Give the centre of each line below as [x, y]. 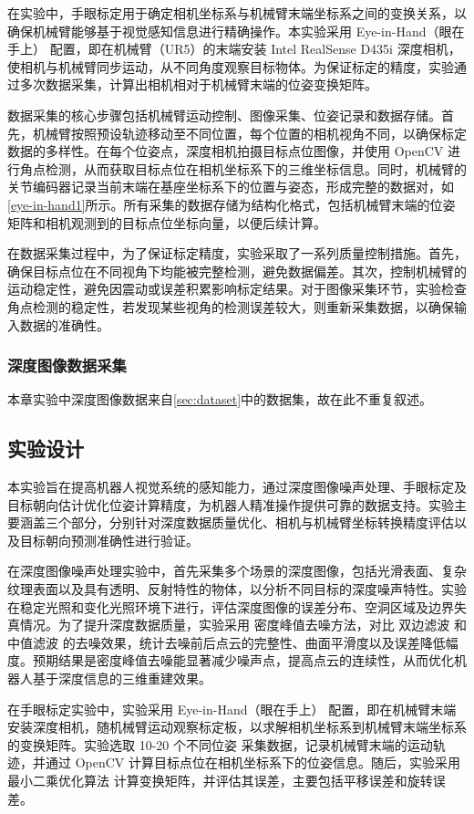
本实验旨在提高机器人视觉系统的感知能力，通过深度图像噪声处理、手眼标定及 [237, 487]
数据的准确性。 [64, 324]
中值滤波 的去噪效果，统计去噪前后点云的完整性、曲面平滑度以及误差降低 [227, 642]
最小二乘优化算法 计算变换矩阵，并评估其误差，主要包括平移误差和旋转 [220, 781]
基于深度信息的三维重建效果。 [122, 678]
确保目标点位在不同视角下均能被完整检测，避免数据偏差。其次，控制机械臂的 [237, 271]
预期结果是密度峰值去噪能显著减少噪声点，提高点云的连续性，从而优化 [243, 660]
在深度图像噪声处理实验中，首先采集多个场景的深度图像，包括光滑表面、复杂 [237, 571]
